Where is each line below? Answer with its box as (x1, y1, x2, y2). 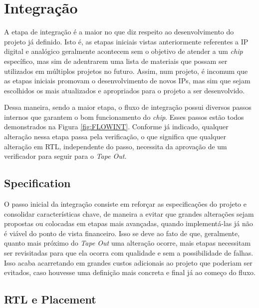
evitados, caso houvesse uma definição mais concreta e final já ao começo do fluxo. (4, 267, 256, 278)
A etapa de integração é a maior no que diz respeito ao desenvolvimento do (4, 26, 234, 37)
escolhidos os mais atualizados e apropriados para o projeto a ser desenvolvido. (4, 85, 245, 95)
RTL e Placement (4, 292, 96, 307)
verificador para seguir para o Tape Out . (4, 151, 127, 161)
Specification (4, 175, 71, 191)
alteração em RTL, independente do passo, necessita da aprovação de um (4, 141, 227, 151)
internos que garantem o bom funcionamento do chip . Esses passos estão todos (4, 111, 244, 122)
